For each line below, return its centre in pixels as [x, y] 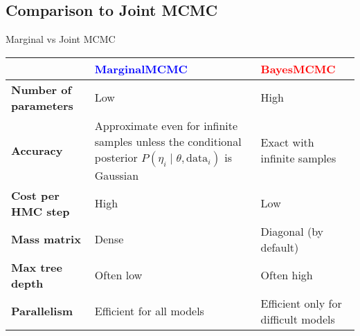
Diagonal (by [292, 231]
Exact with [287, 142]
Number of [42, 89]
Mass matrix [46, 239]
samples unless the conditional [168, 141]
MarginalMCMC [141, 68]
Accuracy [37, 150]
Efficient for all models [149, 311]
